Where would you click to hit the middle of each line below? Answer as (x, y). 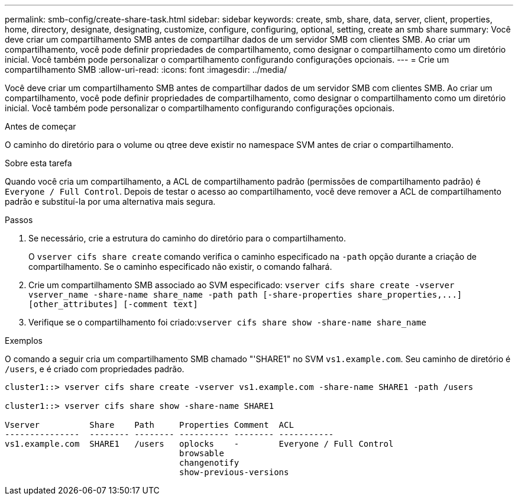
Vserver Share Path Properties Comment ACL (149, 425)
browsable (202, 453)
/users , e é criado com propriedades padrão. (95, 369)
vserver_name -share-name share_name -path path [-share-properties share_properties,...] (245, 295)
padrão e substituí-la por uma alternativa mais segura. (110, 201)
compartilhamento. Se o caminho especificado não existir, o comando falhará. (180, 267)
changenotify (209, 463)
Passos (19, 220)
